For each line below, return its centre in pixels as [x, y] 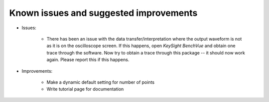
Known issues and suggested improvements [103, 13]
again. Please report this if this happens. [88, 60]
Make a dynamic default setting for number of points [100, 82]
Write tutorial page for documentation [85, 89]
